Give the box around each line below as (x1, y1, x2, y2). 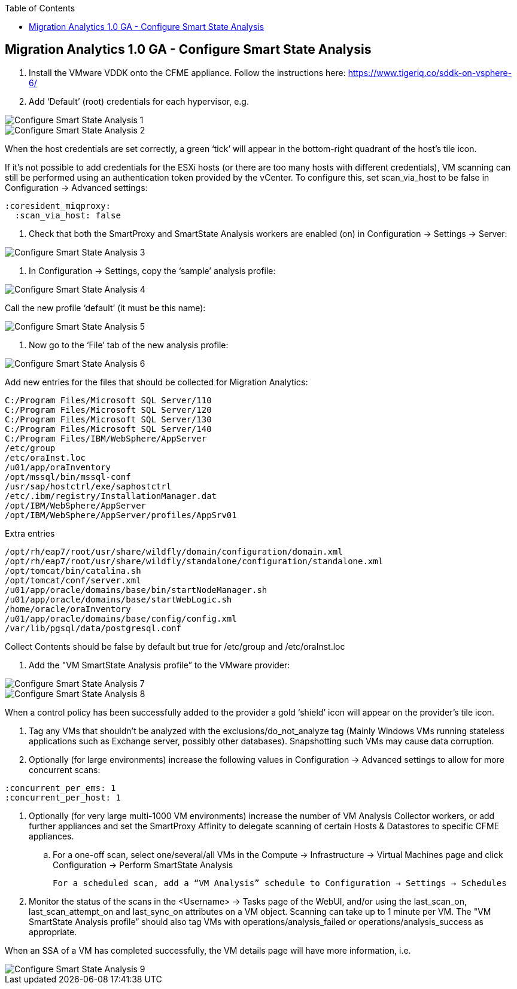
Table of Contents (5, 3, 75, 13)
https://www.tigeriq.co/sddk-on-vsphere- (348, 67, 512, 78)
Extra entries (5, 528, 55, 538)
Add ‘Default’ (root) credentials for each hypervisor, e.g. (29, 96, 249, 106)
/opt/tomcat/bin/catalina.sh (5, 565, 141, 576)
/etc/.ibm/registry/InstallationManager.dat (5, 491, 217, 501)
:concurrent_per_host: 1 (5, 792, 121, 802)
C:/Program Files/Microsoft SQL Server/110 (5, 395, 212, 405)
